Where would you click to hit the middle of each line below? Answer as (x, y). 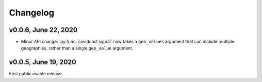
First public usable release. (36, 74)
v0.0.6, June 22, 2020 (43, 30)
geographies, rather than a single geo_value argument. (77, 48)
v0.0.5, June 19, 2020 (42, 62)
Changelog (32, 13)
